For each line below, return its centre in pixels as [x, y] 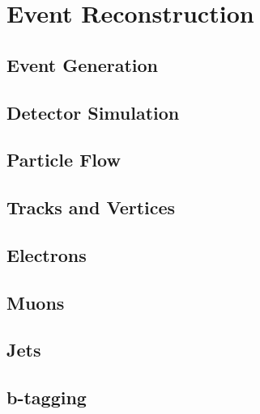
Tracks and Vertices [91, 207]
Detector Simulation [93, 112]
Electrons [47, 254]
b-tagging [47, 397]
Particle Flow [64, 160]
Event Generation [83, 64]
